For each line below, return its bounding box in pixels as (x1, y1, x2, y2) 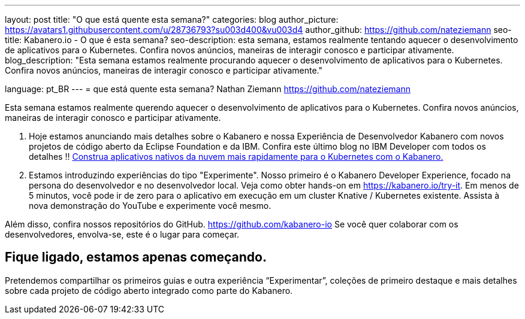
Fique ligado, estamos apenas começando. (5, 250, 267, 265)
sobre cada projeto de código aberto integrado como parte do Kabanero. (5, 285, 293, 296)
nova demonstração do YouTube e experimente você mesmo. (29, 200, 271, 211)
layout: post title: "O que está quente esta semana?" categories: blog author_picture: (5, 14, 339, 25)
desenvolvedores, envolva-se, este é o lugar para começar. (5, 229, 240, 239)
